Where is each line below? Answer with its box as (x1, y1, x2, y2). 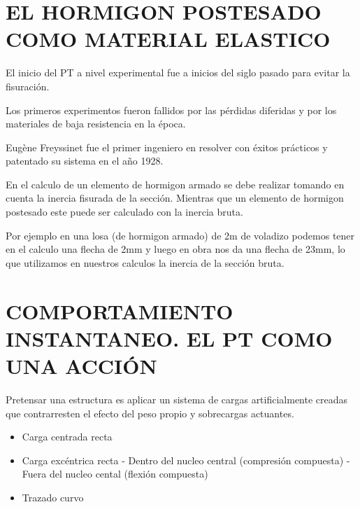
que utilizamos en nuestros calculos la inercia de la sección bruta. (6, 255, 285, 270)
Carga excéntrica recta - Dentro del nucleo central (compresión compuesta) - (22, 452, 350, 467)
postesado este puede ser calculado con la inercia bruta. (6, 204, 243, 219)
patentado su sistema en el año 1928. (6, 153, 164, 168)
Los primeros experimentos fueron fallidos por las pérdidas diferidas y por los (6, 102, 337, 117)
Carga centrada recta (22, 429, 113, 444)
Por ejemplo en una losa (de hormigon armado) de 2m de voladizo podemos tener (6, 228, 355, 242)
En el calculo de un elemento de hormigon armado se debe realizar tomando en (6, 176, 345, 191)
